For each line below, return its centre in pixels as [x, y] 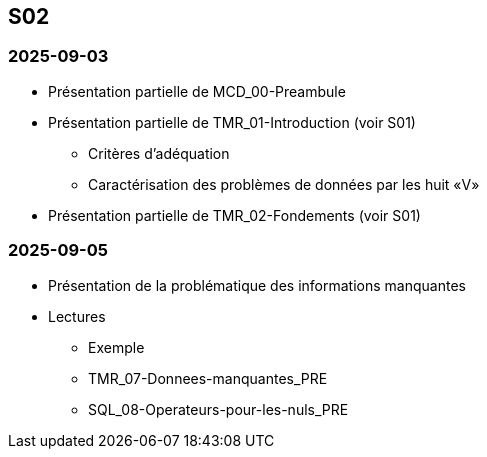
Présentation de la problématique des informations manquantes [257, 285]
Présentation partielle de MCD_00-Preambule [197, 91]
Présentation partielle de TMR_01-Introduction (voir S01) [232, 122]
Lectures [77, 316]
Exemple [116, 347]
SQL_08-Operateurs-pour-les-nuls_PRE [218, 409]
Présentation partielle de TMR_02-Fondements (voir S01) [234, 215]
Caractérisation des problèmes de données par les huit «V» [284, 184]
